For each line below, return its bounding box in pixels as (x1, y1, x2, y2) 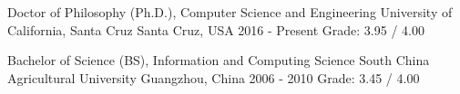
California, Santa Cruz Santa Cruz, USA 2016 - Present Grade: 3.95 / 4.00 (7, 20, 424, 39)
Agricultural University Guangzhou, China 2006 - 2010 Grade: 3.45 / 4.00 (7, 68, 420, 87)
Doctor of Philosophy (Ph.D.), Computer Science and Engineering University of (7, 3, 453, 21)
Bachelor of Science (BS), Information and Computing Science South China (7, 51, 430, 70)
